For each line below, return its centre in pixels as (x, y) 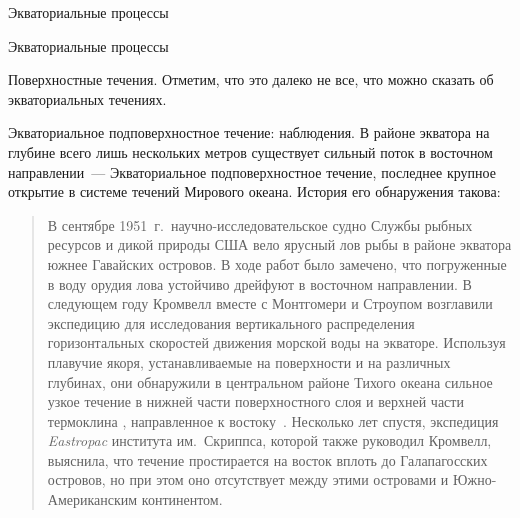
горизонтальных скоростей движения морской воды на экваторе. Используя (276, 342)
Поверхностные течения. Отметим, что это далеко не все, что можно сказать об (251, 79)
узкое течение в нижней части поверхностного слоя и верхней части (255, 401)
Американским (92, 499)
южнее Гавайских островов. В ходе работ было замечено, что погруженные (277, 263)
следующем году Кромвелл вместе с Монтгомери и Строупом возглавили (270, 303)
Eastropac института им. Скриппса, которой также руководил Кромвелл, (269, 440)
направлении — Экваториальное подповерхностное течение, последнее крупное (252, 171)
